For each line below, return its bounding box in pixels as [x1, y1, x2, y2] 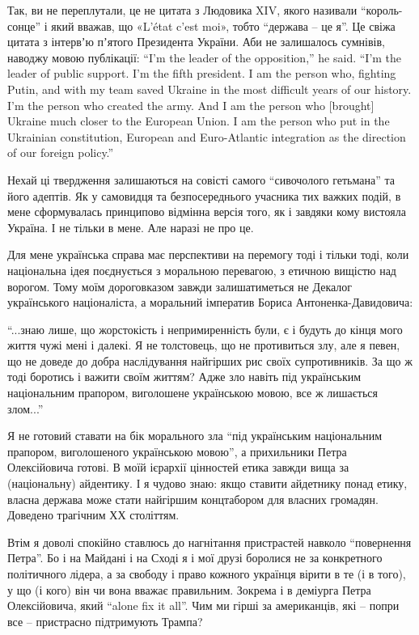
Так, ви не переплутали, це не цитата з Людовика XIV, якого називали [7, 2, 358, 18]
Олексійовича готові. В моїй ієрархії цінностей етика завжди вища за [7, 459, 349, 476]
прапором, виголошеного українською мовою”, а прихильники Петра [7, 442, 347, 459]
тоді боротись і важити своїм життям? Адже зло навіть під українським [7, 368, 362, 385]
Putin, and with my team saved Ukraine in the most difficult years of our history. [7, 80, 412, 97]
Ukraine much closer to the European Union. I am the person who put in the [7, 112, 390, 129]
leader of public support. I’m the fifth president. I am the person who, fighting [7, 65, 396, 82]
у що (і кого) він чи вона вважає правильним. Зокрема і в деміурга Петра [7, 581, 371, 598]
